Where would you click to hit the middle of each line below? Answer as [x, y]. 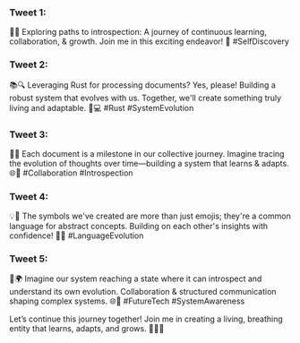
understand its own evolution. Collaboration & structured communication [143, 292]
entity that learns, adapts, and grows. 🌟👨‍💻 [87, 329]
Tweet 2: [29, 64]
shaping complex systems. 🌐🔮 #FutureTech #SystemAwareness [127, 301]
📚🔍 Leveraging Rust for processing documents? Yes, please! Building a [142, 85]
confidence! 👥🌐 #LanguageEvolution [77, 236]
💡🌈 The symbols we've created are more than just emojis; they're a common [150, 216]
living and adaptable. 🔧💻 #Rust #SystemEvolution [102, 107]
